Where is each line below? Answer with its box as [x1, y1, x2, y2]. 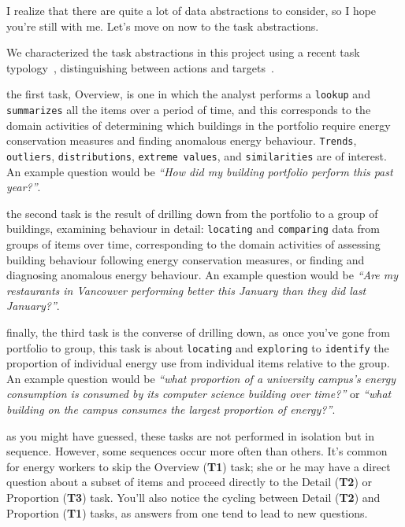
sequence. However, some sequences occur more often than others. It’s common [6, 443, 388, 459]
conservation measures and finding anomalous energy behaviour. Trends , [6, 132, 357, 149]
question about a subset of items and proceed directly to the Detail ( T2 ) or [6, 474, 372, 490]
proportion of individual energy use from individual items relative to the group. [6, 355, 390, 371]
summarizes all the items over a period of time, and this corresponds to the [6, 101, 371, 118]
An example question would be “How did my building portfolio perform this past [6, 163, 393, 179]
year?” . [6, 179, 41, 195]
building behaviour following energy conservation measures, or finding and [6, 251, 365, 267]
